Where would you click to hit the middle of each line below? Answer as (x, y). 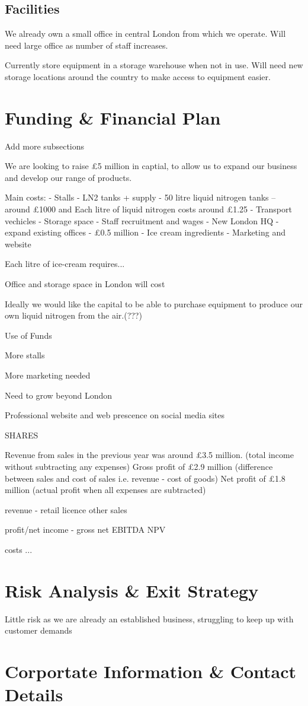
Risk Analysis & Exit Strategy (132, 590)
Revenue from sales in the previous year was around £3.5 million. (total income (149, 455)
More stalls (25, 355)
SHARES (22, 435)
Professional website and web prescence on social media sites (115, 415)
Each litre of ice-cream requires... (65, 264)
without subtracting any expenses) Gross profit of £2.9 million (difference (139, 466)
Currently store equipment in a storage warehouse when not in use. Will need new (154, 65)
